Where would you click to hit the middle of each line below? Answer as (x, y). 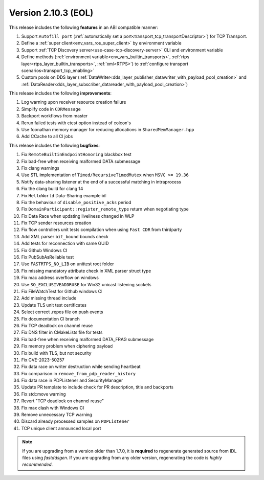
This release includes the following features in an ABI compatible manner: (84, 27)
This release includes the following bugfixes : (55, 145)
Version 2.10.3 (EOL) (51, 13)
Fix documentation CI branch (51, 319)
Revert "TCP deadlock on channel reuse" (63, 401)
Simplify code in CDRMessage (51, 109)
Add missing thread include (49, 298)
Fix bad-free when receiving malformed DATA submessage (81, 161)
